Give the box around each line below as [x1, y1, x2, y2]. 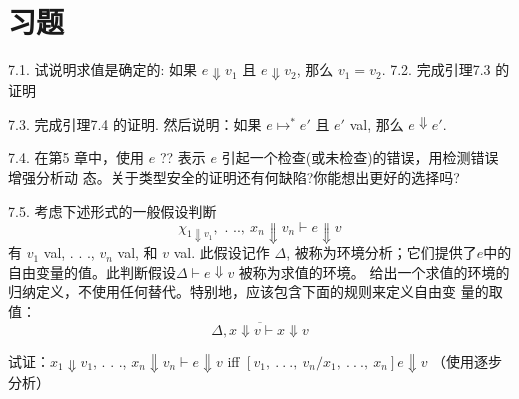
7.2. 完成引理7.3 [390, 59, 491, 80]
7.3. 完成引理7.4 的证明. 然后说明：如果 [8, 113, 262, 134]
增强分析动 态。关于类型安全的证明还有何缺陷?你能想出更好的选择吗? [8, 166, 460, 187]
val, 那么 [349, 113, 404, 134]
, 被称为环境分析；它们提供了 [286, 242, 477, 263]
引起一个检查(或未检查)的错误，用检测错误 [221, 147, 499, 168]
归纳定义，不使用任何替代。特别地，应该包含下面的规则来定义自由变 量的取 [8, 281, 503, 302]
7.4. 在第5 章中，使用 [8, 147, 145, 168]
